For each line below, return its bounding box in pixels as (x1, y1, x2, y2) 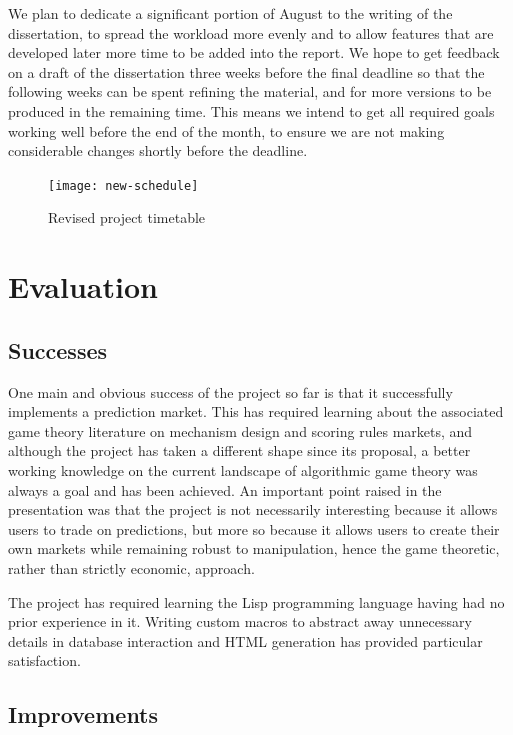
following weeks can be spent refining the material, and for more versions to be (8, 81, 492, 102)
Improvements (8, 699, 159, 730)
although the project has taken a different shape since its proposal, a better (8, 440, 471, 461)
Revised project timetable (48, 207, 206, 228)
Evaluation (8, 266, 158, 307)
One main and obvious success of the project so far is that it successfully (8, 381, 453, 402)
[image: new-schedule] (48, 178, 199, 193)
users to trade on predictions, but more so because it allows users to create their (8, 518, 500, 539)
